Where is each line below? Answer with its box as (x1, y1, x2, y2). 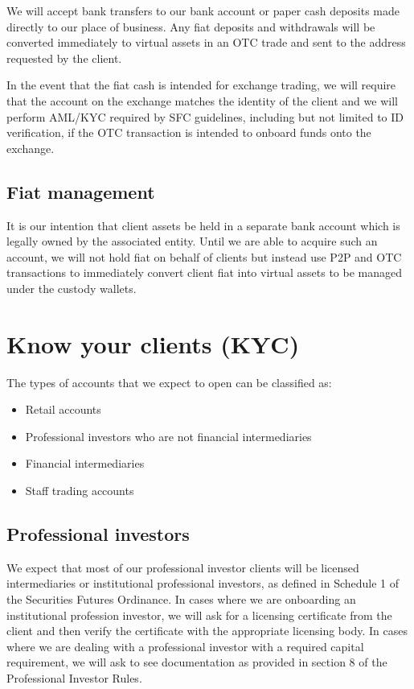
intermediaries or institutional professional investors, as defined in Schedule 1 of (6, 575, 400, 592)
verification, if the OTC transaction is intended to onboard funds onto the (6, 124, 371, 141)
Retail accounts (25, 401, 101, 418)
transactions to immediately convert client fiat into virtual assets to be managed (6, 264, 403, 281)
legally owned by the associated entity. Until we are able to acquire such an (6, 233, 378, 250)
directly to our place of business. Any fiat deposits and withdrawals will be (6, 18, 375, 35)
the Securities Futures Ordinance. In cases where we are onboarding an (6, 591, 356, 607)
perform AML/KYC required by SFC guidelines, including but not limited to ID (6, 108, 404, 125)
